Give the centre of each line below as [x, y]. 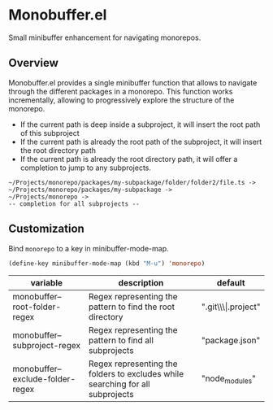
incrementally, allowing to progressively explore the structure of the [121, 100]
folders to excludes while [136, 374]
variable [47, 283]
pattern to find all [121, 341]
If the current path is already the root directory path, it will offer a [129, 159]
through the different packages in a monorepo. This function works [121, 91]
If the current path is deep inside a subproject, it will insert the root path [140, 124]
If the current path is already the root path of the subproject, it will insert [141, 142]
